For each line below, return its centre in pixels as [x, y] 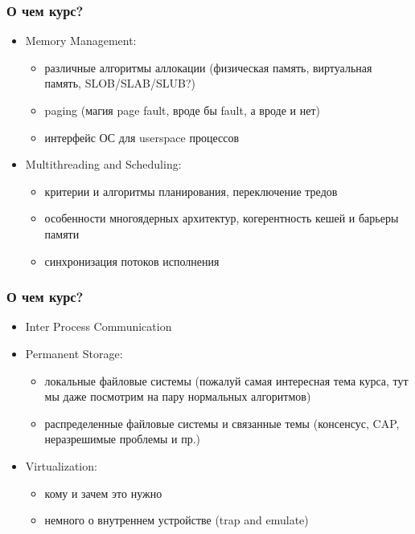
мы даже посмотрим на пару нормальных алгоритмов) [178, 396]
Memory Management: [81, 41]
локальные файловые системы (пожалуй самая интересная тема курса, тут [226, 380]
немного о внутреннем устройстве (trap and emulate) [177, 520]
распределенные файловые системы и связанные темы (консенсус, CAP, [222, 423]
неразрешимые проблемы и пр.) [123, 439]
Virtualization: [61, 465]
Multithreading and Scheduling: [103, 164]
